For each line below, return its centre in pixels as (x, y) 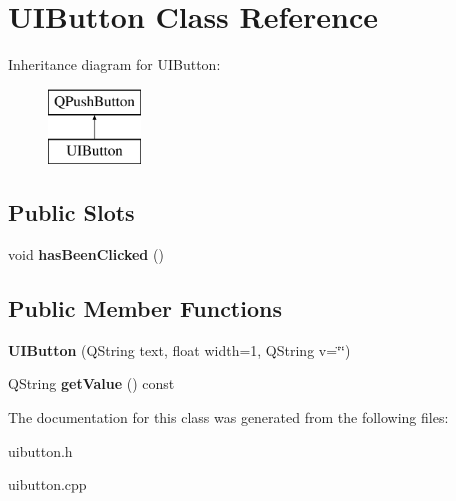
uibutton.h (40, 450)
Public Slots (71, 212)
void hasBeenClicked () (86, 254)
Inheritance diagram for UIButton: (114, 64)
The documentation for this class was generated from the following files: (228, 417)
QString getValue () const (91, 383)
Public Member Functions (145, 308)
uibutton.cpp (47, 484)
